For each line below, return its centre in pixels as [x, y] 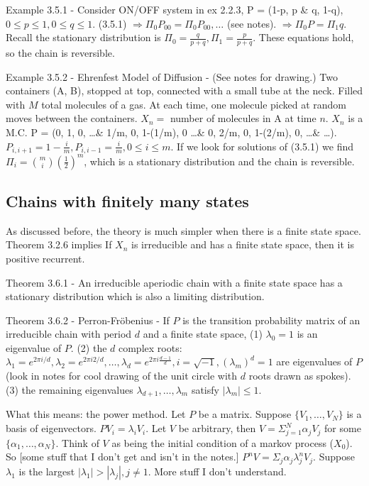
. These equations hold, [303, 37]
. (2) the [89, 347]
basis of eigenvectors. [51, 428]
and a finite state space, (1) [203, 334]
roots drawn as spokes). [300, 376]
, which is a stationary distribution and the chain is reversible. [219, 161]
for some [343, 428]
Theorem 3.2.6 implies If [59, 244]
